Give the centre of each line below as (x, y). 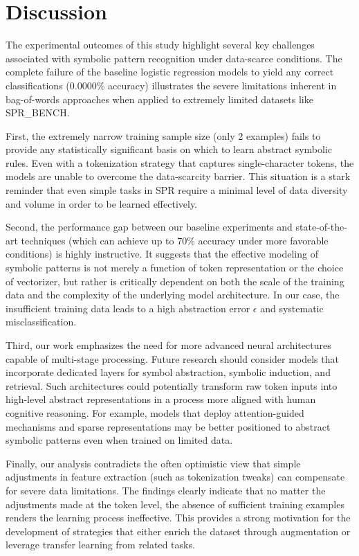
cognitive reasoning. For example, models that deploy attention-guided (155, 412)
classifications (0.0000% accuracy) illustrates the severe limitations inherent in (171, 85)
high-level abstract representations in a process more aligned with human (161, 399)
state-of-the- (321, 227)
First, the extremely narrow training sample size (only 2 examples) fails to (163, 135)
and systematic (292, 308)
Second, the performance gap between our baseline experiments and (149, 227)
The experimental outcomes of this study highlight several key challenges (160, 45)
